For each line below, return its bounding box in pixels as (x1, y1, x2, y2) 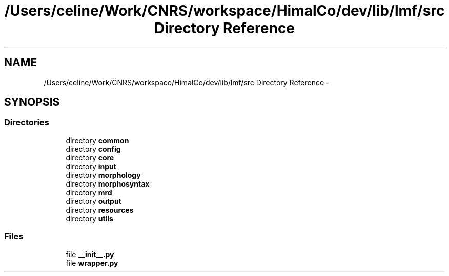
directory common (66, 135, 129, 145)
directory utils (66, 214, 113, 223)
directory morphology (66, 170, 141, 179)
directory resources (66, 205, 134, 214)
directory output (66, 196, 121, 205)
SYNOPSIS (4, 96, 60, 109)
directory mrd (66, 188, 112, 197)
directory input (66, 162, 116, 171)
